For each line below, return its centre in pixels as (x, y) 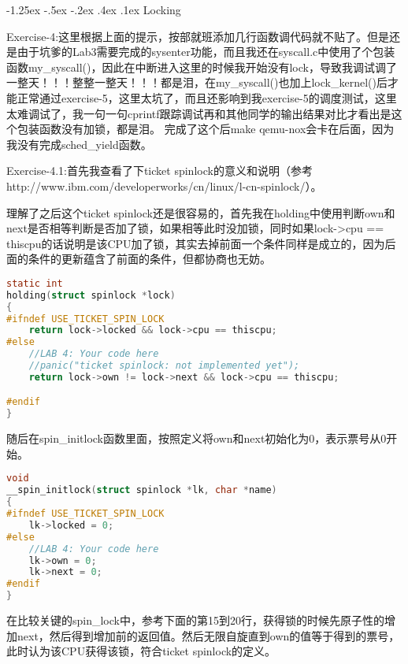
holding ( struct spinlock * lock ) (91, 295)
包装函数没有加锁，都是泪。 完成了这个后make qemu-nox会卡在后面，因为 (206, 129)
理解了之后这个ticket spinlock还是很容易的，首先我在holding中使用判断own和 (201, 212)
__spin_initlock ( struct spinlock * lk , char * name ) (142, 490)
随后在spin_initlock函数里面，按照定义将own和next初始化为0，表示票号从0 (197, 438)
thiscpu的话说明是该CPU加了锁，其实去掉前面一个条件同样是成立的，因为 (196, 243)
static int (35, 283)
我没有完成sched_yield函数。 (79, 144)
